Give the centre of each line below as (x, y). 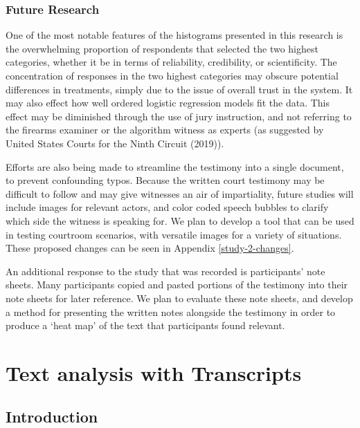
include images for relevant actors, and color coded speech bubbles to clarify (167, 207)
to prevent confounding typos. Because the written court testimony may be (165, 180)
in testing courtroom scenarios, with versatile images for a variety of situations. (174, 234)
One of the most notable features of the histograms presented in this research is (174, 35)
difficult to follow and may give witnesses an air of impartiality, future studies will (180, 193)
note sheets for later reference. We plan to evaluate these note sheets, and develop (179, 298)
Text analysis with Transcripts (154, 372)
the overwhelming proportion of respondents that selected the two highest (162, 48)
